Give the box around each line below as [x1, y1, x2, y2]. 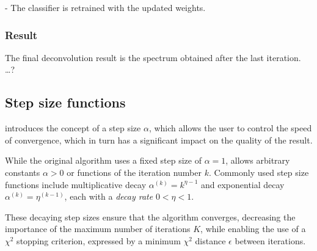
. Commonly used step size [208, 166, 309, 178]
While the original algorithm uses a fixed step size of [5, 154, 202, 167]
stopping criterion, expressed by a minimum [16, 234, 181, 247]
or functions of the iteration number [67, 166, 202, 178]
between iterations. [235, 234, 306, 247]
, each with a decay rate [64, 190, 153, 203]
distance [195, 234, 226, 247]
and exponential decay [200, 178, 285, 191]
